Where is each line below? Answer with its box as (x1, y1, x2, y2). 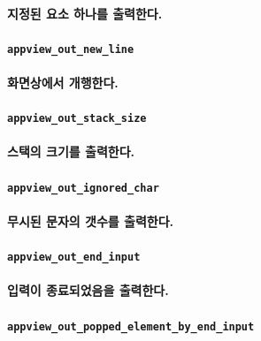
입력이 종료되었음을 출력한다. (7, 281, 169, 299)
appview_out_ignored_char (7, 181, 159, 194)
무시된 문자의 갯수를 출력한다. (7, 211, 173, 230)
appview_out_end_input (7, 251, 141, 264)
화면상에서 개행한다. (7, 73, 119, 92)
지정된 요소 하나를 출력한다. (7, 4, 163, 22)
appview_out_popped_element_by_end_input (7, 320, 255, 333)
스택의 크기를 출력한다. (7, 142, 134, 161)
